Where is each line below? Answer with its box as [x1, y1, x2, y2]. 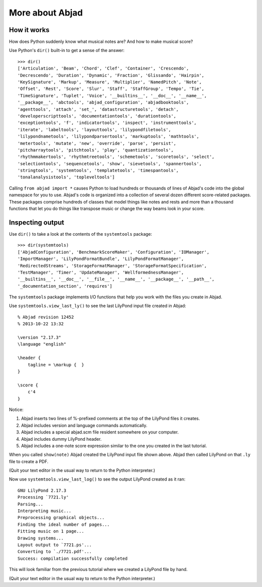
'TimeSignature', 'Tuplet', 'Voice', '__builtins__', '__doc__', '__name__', [17, 93, 207, 98]
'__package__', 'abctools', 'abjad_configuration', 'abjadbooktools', [17, 100, 189, 105]
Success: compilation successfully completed [17, 555, 128, 561]
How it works [9, 26, 49, 34]
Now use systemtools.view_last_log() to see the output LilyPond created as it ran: [9, 476, 185, 482]
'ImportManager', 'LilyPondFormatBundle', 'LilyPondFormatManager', [17, 256, 184, 262]
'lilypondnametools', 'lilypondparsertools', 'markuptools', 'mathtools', [17, 134, 199, 139]
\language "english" [17, 342, 66, 347]
